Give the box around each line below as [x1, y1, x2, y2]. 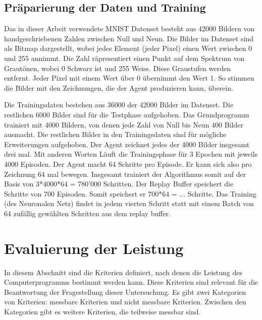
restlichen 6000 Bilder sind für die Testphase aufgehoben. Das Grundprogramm [4, 109, 249, 119]
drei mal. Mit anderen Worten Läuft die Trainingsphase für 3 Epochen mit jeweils [4, 149, 258, 159]
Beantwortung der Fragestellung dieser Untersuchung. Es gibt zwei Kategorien [4, 286, 246, 297]
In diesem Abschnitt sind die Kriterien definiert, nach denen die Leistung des [4, 267, 243, 277]
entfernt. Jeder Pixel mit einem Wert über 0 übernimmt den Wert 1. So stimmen [4, 73, 254, 83]
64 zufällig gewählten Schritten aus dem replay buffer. [4, 208, 171, 218]
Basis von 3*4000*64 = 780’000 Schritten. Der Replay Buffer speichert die [4, 178, 234, 189]
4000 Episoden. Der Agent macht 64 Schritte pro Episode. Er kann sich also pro [4, 158, 252, 169]
